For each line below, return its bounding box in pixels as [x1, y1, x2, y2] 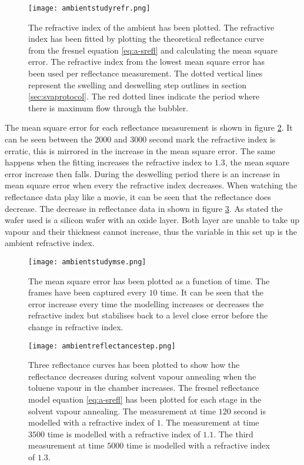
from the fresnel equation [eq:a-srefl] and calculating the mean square [28, 44, 278, 56]
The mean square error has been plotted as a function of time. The [28, 274, 270, 287]
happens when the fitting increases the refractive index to [5, 156, 212, 168]
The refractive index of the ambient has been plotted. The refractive [28, 21, 275, 33]
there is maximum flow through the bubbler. [28, 101, 189, 114]
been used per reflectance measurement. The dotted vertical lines [28, 67, 263, 79]
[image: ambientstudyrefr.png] [28, 4, 151, 12]
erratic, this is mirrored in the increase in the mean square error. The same [5, 144, 276, 157]
